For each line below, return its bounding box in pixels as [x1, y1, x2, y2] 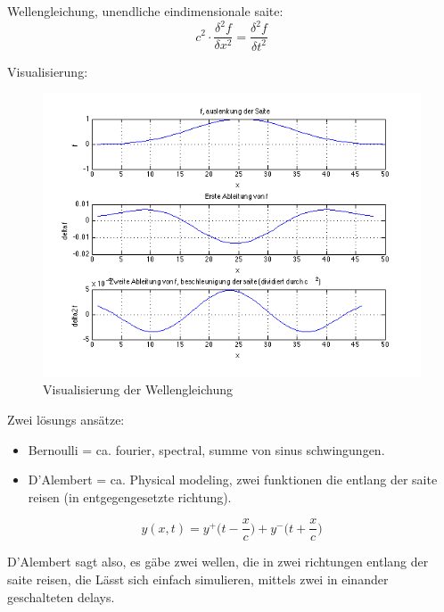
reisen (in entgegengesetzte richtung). [28, 487, 232, 506]
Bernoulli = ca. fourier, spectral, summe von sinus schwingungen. [28, 440, 385, 459]
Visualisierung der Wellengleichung [43, 380, 233, 399]
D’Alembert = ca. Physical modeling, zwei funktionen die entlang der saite [28, 470, 438, 489]
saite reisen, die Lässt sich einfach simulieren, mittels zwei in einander [7, 570, 389, 589]
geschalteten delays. [7, 587, 115, 606]
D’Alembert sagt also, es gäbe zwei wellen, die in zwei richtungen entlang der [7, 552, 429, 571]
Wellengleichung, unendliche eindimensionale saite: [7, 2, 284, 20]
